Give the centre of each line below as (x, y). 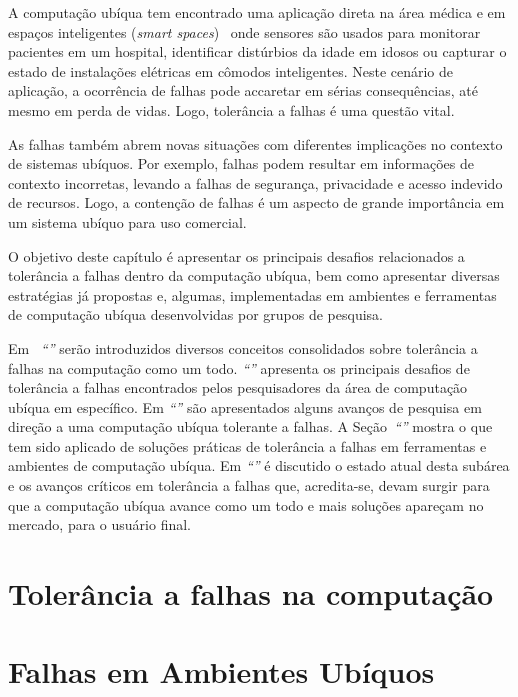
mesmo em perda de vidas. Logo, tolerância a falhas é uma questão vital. (231, 109)
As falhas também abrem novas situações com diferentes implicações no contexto (255, 143)
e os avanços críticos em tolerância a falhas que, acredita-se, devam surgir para (249, 485)
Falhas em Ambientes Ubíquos (221, 671)
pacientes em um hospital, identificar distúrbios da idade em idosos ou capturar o (257, 51)
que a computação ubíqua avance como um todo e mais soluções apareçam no (246, 504)
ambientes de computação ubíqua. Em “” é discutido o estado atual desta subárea (259, 465)
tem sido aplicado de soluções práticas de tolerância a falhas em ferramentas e (247, 445)
